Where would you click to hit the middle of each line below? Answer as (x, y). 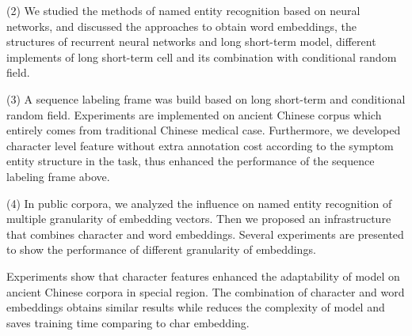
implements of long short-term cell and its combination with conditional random (202, 57)
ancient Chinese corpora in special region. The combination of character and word (206, 291)
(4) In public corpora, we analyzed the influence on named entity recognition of (199, 203)
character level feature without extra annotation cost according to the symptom (200, 145)
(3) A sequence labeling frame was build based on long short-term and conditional (206, 98)
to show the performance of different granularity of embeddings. (161, 249)
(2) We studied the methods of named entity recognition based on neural (183, 10)
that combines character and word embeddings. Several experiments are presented (205, 234)
